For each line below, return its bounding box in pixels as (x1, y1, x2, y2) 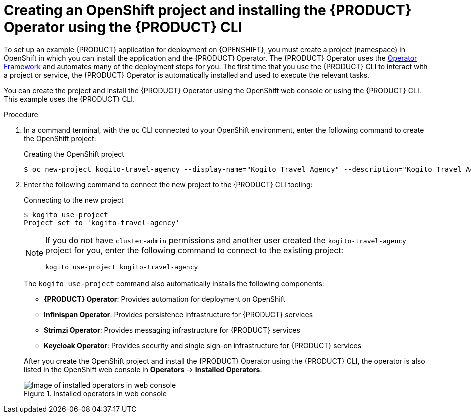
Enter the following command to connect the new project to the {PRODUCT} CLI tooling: (24, 180, 313, 189)
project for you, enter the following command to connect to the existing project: (45, 245, 344, 255)
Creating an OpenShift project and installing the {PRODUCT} (4, 2, 412, 19)
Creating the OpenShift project (24, 149, 124, 158)
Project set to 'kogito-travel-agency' (24, 218, 180, 227)
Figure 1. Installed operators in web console (24, 389, 167, 398)
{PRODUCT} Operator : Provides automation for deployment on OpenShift (44, 294, 286, 303)
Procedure (4, 110, 38, 119)
